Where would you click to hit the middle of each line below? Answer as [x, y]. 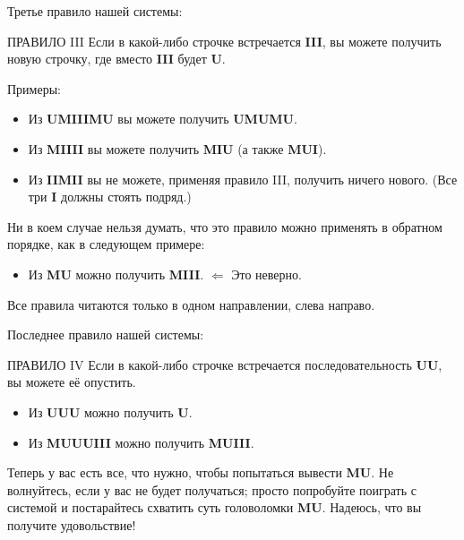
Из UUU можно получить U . [110, 411]
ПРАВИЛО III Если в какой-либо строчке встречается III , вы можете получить [224, 41]
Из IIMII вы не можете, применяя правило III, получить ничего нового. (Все [243, 179]
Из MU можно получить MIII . [116, 274]
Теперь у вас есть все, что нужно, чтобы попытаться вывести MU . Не [201, 472]
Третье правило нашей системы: [95, 11]
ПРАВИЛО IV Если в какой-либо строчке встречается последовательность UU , [225, 364]
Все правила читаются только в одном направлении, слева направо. [191, 304]
